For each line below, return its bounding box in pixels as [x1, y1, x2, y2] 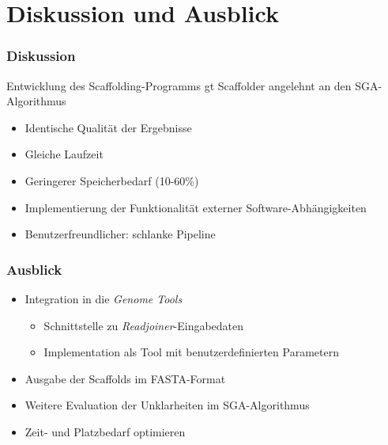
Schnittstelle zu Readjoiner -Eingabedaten [43, 317, 244, 333]
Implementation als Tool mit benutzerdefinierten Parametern [43, 344, 339, 360]
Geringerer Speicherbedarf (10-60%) [24, 172, 199, 188]
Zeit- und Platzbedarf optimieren [24, 423, 186, 439]
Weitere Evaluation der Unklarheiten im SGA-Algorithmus [24, 397, 310, 413]
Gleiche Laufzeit [24, 146, 104, 162]
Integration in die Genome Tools [24, 290, 183, 306]
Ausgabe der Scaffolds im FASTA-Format [24, 370, 226, 386]
